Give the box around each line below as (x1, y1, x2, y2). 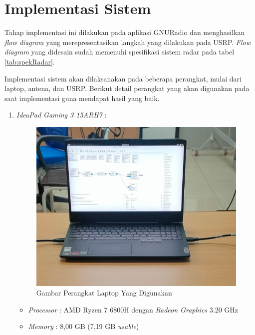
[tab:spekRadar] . (4, 56, 55, 66)
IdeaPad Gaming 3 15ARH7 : (16, 109, 107, 120)
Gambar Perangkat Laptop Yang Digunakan (36, 287, 172, 298)
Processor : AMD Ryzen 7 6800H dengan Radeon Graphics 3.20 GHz (28, 304, 238, 314)
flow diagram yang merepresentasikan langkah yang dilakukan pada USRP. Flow (4, 36, 251, 47)
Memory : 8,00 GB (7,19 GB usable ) (28, 321, 139, 331)
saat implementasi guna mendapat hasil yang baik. (4, 92, 160, 103)
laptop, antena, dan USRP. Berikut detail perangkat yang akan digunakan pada (4, 83, 250, 93)
